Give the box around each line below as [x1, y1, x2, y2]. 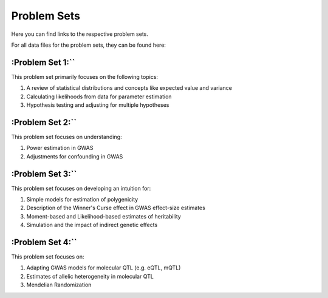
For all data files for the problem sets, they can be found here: [11, 41, 166, 49]
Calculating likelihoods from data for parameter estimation [26, 93, 173, 100]
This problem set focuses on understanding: [11, 133, 122, 140]
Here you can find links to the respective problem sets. [11, 30, 149, 38]
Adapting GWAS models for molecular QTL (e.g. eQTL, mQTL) [26, 264, 181, 271]
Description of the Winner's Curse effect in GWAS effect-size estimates [26, 204, 206, 212]
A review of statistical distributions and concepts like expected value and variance [26, 84, 232, 92]
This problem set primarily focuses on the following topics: [11, 73, 158, 80]
